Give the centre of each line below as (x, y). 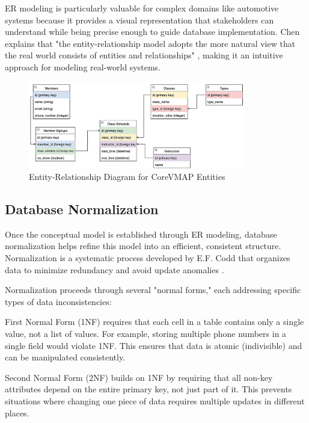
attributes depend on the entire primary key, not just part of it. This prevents (148, 389)
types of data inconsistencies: (58, 301)
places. (17, 412)
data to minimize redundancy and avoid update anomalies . (115, 269)
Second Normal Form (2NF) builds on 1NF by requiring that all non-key (139, 377)
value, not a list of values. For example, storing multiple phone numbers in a (146, 334)
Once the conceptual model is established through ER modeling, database (141, 234)
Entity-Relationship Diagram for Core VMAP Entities (127, 177)
